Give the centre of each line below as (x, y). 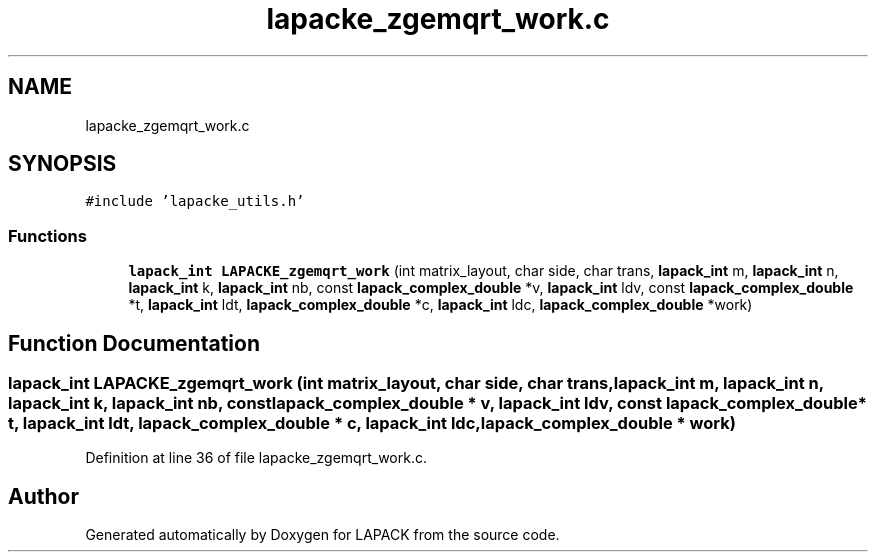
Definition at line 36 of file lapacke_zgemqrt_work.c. (256, 458)
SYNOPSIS (62, 164)
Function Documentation (134, 343)
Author (43, 496)
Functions (47, 235)
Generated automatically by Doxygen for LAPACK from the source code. (322, 535)
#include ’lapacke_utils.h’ (195, 201)
